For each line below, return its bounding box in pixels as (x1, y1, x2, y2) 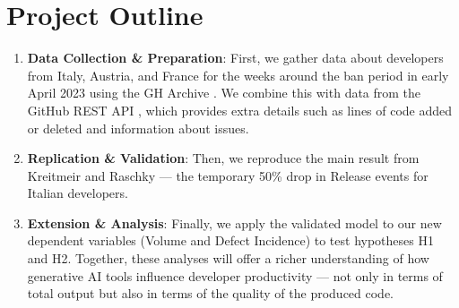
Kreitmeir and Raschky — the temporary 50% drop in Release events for (27, 166, 429, 184)
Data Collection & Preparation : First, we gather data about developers (27, 48, 444, 67)
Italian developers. (27, 184, 128, 202)
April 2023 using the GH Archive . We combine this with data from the (27, 83, 421, 102)
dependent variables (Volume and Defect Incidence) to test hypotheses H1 (27, 231, 434, 250)
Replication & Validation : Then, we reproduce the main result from (27, 149, 420, 167)
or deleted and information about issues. (27, 118, 249, 137)
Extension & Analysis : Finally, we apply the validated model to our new (27, 213, 442, 232)
